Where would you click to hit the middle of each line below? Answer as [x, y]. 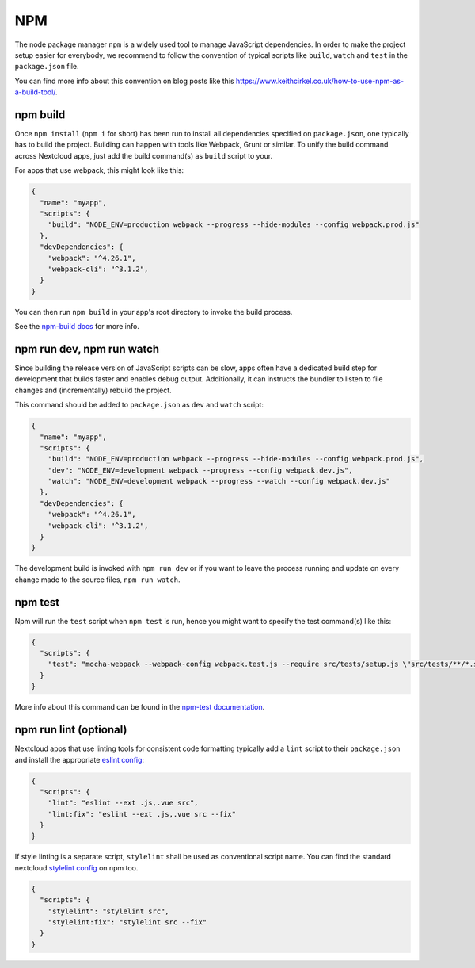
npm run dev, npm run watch [87, 349]
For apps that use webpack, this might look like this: [99, 170]
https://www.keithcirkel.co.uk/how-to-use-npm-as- [319, 81]
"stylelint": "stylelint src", [108, 911]
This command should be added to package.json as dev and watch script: [139, 405]
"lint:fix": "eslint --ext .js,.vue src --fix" [142, 814]
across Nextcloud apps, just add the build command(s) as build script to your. [144, 155]
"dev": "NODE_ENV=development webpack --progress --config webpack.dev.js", [200, 470]
